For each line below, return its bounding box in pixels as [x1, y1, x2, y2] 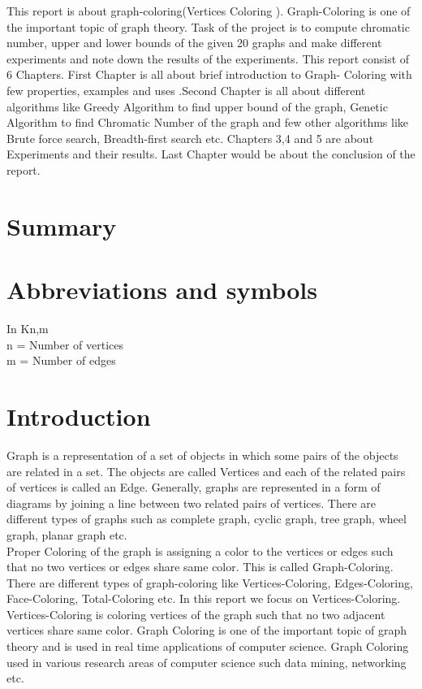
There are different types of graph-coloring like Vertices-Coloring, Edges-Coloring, [6, 574, 413, 591]
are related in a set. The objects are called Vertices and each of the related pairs [6, 462, 406, 479]
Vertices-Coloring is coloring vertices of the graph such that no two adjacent [6, 605, 385, 622]
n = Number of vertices [6, 336, 124, 353]
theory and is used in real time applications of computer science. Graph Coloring [6, 638, 409, 655]
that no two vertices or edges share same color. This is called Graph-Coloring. [6, 558, 394, 575]
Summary [6, 209, 117, 242]
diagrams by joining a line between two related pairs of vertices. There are [6, 494, 377, 511]
